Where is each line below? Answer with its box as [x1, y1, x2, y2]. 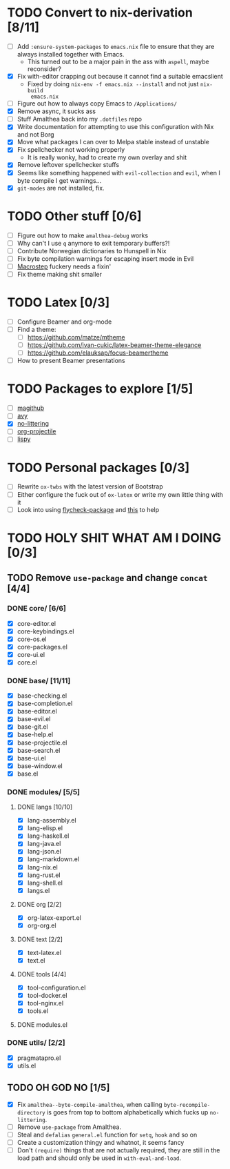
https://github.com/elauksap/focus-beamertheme [27, 348, 169, 357]
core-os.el [17, 635, 47, 643]
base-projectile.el [17, 738, 67, 747]
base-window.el [17, 761, 63, 770]
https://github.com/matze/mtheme [27, 333, 125, 341]
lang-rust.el [27, 871, 61, 879]
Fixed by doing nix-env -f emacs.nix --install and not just [27, 80, 199, 88]
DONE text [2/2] [17, 935, 63, 943]
